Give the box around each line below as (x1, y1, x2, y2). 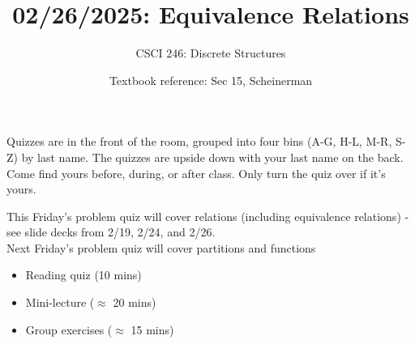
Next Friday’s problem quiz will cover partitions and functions (6, 239, 316, 256)
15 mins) (130, 321, 174, 338)
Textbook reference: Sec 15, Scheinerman (109, 71, 313, 88)
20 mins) (113, 294, 156, 311)
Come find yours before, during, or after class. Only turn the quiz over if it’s (6, 164, 386, 181)
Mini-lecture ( (25, 294, 95, 311)
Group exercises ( (25, 321, 113, 338)
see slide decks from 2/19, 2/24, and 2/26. (6, 223, 216, 240)
